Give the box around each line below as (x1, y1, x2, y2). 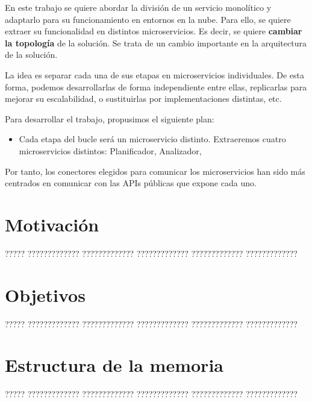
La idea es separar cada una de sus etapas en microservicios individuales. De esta (5, 68, 305, 81)
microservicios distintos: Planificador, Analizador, (19, 144, 202, 157)
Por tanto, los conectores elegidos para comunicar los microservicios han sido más (5, 165, 305, 177)
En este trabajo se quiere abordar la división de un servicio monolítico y (5, 1, 272, 13)
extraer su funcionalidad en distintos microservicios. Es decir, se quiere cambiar (5, 25, 302, 37)
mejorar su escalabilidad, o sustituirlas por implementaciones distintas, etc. (5, 92, 282, 105)
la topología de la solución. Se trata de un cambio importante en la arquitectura (5, 36, 307, 49)
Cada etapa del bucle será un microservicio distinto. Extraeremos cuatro (19, 133, 286, 145)
